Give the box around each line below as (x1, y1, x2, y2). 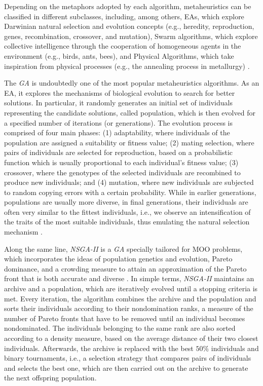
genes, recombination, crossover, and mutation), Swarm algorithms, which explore (4, 30, 258, 41)
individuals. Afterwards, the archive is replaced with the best (4, 342, 194, 353)
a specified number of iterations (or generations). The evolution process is (4, 117, 233, 128)
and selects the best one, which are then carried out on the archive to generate (4, 362, 248, 373)
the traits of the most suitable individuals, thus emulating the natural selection (4, 216, 250, 227)
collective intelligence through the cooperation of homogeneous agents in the (4, 41, 241, 51)
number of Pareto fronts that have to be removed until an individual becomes (4, 313, 245, 323)
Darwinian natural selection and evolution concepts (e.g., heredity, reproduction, (4, 21, 254, 31)
